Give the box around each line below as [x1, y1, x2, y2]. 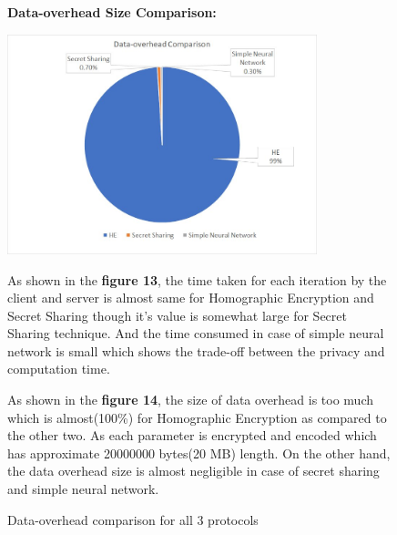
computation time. [7, 359, 110, 378]
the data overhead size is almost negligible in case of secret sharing [7, 461, 380, 480]
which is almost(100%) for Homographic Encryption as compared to [7, 407, 387, 427]
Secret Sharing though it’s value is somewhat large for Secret [7, 305, 347, 324]
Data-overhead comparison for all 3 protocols [7, 509, 259, 529]
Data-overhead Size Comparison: [7, 3, 217, 21]
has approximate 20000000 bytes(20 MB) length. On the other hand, [7, 443, 391, 462]
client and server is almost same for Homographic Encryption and [7, 288, 374, 307]
